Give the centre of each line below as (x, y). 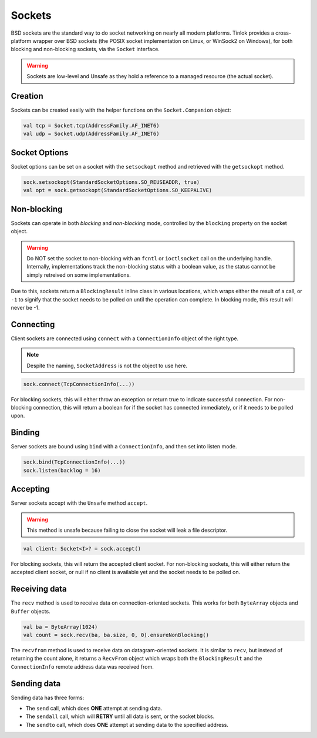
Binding (25, 433)
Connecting (33, 324)
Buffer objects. (31, 611)
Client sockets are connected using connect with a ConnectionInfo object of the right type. (125, 338)
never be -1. (25, 307)
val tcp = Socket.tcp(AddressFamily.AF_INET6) (91, 125)
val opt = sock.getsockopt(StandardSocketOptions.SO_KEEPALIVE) (118, 190)
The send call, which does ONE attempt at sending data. (94, 708)
